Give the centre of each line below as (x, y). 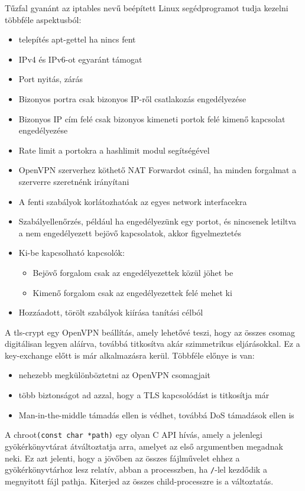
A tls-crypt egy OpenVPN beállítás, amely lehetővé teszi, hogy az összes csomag (150, 332)
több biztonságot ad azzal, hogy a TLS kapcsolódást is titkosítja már (144, 395)
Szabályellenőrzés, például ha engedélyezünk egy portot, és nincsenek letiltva (158, 221)
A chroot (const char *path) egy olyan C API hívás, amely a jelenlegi (134, 435)
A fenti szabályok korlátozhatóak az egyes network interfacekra (133, 201)
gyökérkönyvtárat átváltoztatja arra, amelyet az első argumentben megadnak (144, 446)
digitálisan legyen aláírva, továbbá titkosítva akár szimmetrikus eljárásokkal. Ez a (152, 344)
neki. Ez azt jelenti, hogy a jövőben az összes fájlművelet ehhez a (122, 458)
